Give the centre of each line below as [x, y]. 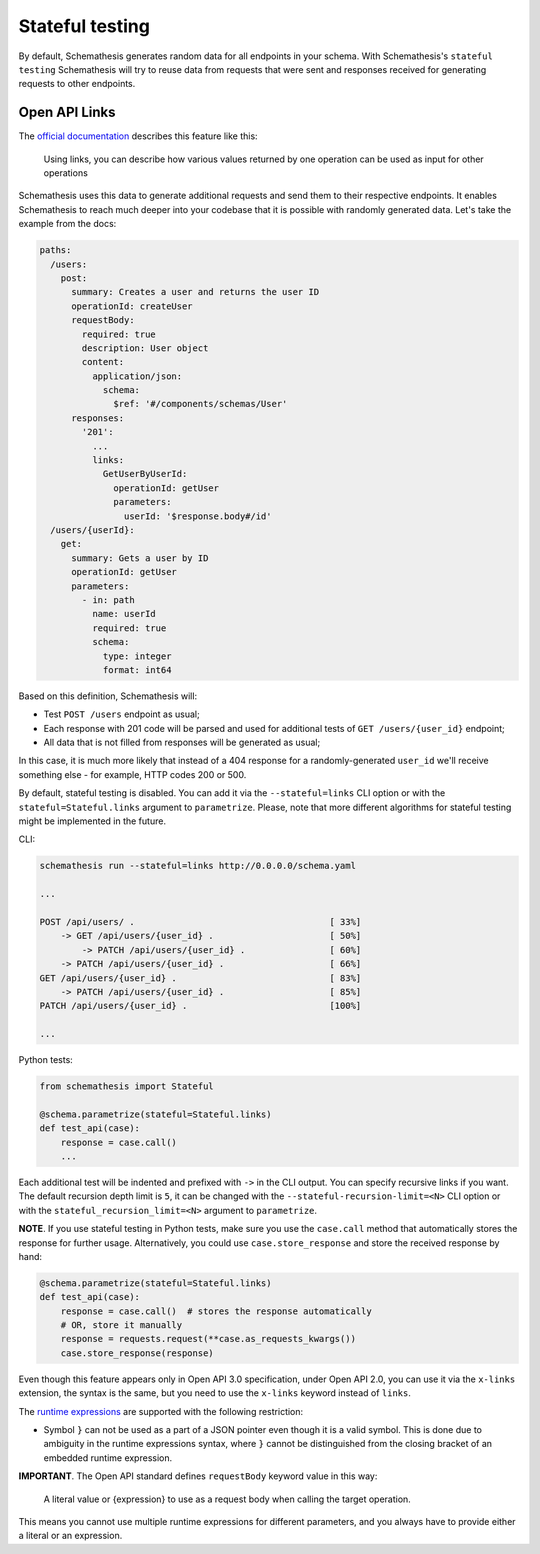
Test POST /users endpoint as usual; [121, 714]
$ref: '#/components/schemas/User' [200, 404]
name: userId [124, 614]
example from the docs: [67, 224]
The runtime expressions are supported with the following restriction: [161, 1411]
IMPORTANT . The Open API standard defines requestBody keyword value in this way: [198, 1476]
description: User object [145, 348]
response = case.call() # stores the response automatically [216, 1311]
